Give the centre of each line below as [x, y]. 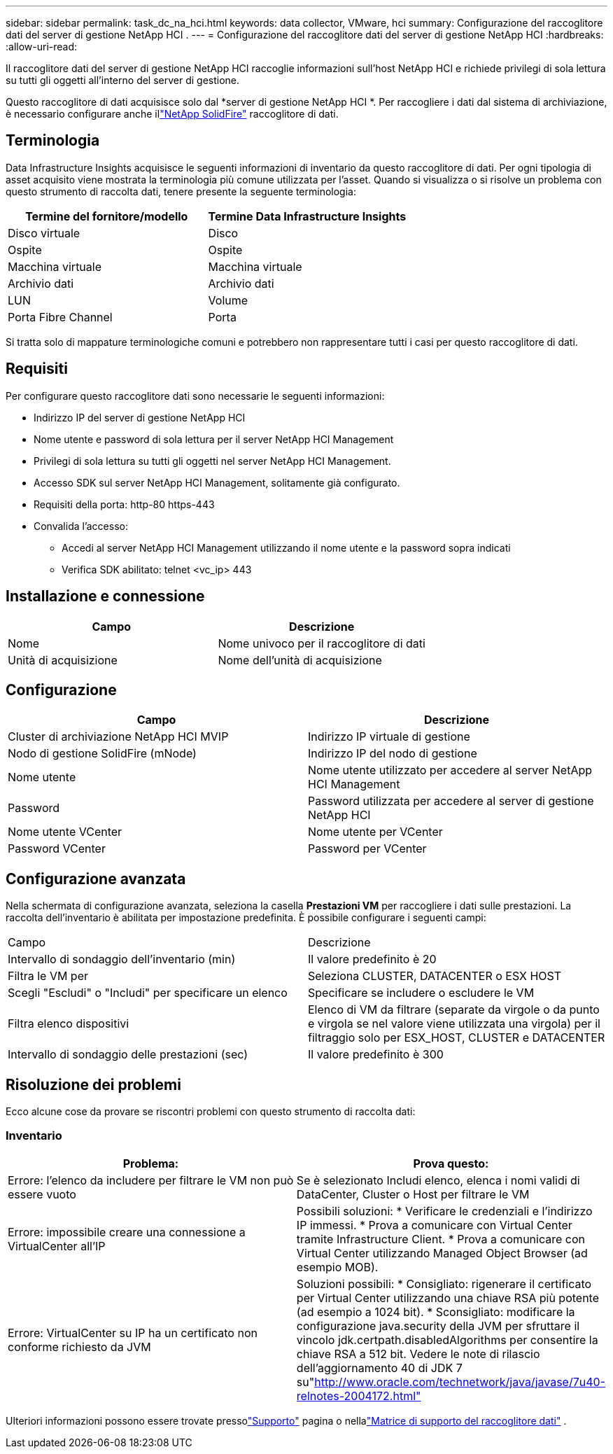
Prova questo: [451, 1163]
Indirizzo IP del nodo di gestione [393, 754]
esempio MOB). [337, 1267]
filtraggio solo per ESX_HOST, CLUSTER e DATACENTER [457, 1038]
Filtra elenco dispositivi [69, 1024]
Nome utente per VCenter [375, 832]
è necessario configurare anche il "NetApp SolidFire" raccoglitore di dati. [172, 114]
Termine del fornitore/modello [107, 216]
